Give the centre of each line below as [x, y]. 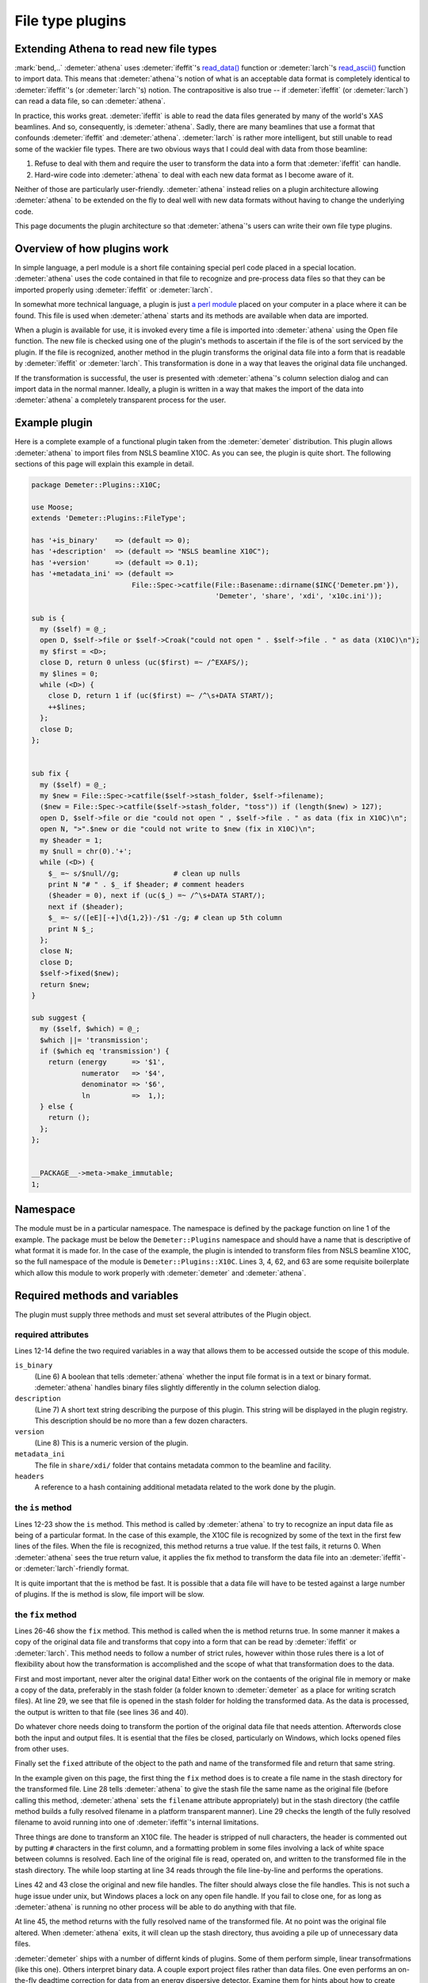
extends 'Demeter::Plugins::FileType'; [109, 518]
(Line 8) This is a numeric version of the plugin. [112, 1443]
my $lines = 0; [69, 673]
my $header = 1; [71, 840]
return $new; [65, 984]
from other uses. [42, 1748]
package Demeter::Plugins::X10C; [96, 485]
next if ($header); [86, 907]
